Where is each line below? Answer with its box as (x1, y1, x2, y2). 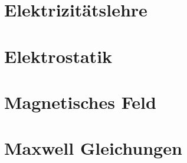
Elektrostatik (4, 44, 113, 68)
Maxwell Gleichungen (4, 136, 182, 160)
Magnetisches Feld (4, 89, 156, 114)
